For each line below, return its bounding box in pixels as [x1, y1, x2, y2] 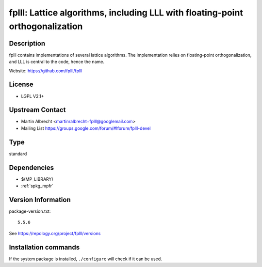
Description [9, 39, 46, 47]
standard [9, 151, 27, 157]
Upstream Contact [9, 106, 66, 114]
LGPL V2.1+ [21, 93, 44, 99]
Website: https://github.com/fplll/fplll [9, 68, 82, 74]
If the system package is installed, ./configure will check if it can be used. [9, 256, 162, 262]
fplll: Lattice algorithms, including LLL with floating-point [9, 7, 244, 18]
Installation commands [9, 243, 80, 251]
